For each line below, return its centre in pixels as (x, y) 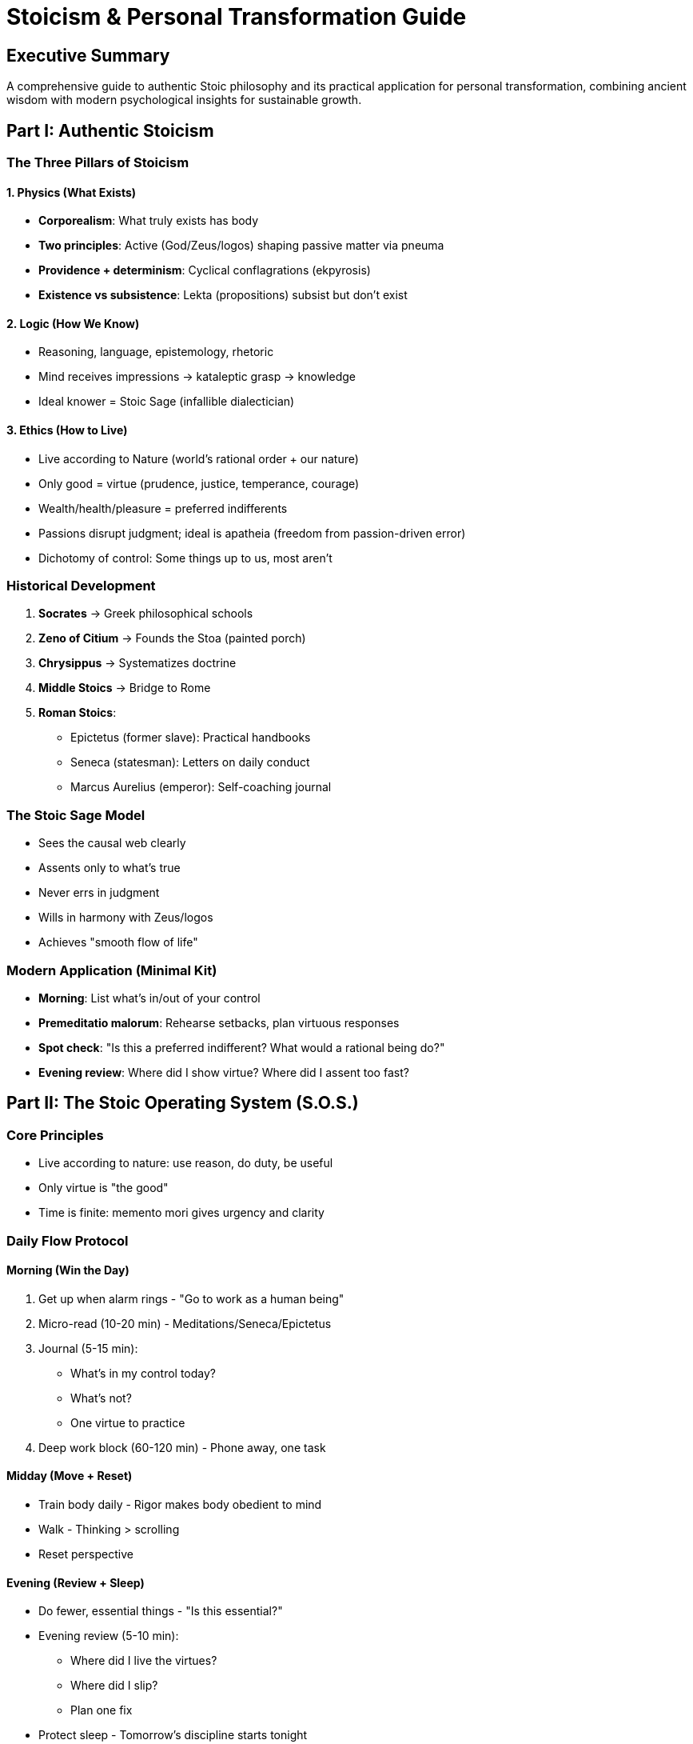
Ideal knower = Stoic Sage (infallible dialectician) (167, 402)
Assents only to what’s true (110, 868)
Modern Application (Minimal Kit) (112, 970)
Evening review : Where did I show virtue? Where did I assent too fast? (224, 1072)
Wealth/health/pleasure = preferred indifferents (163, 508)
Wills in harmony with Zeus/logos (126, 918)
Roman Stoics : (78, 713)
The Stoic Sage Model (76, 815)
